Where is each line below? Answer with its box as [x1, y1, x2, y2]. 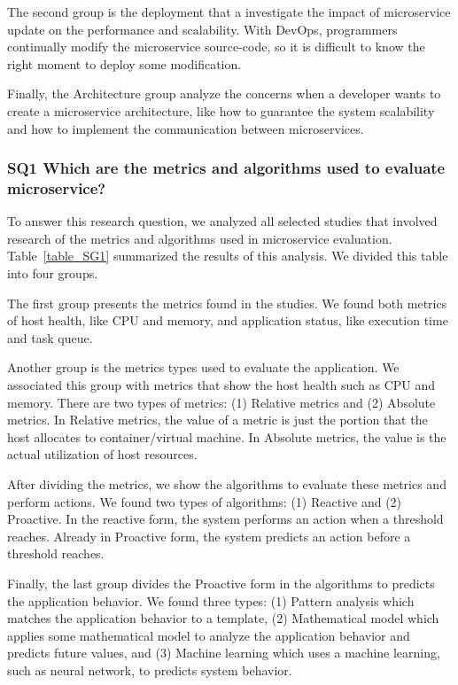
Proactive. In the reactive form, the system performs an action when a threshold [7, 510, 444, 528]
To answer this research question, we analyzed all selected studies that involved [7, 212, 438, 230]
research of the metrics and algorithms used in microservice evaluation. [7, 229, 392, 247]
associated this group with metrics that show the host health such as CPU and [7, 376, 436, 394]
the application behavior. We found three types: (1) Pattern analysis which [7, 591, 415, 610]
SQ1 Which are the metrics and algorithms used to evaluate [7, 157, 446, 179]
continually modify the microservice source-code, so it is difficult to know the [7, 37, 425, 56]
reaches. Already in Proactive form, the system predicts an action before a [7, 526, 411, 545]
